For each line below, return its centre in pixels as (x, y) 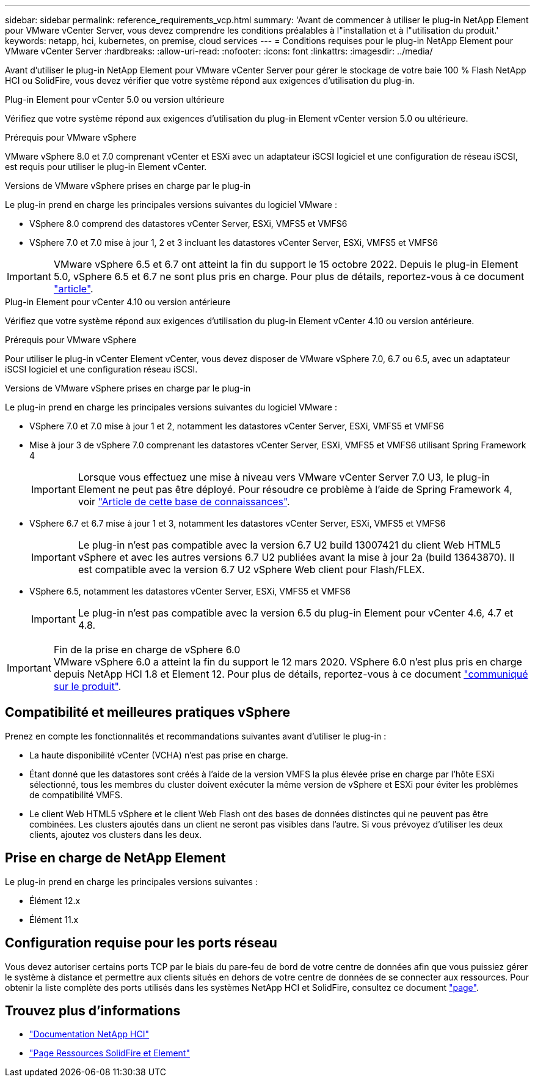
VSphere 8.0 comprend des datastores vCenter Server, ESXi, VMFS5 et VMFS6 (188, 224)
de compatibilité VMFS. (76, 795)
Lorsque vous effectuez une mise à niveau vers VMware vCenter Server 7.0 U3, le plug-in (284, 477)
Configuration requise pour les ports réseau (141, 943)
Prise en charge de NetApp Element (115, 858)
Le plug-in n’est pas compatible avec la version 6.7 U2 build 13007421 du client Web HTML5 (289, 545)
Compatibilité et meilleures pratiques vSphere (148, 713)
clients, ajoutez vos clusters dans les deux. (116, 834)
